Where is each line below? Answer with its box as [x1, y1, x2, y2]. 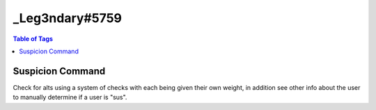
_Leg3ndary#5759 [13, 10, 122, 26]
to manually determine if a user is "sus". [13, 93, 127, 102]
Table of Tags [13, 35, 54, 43]
